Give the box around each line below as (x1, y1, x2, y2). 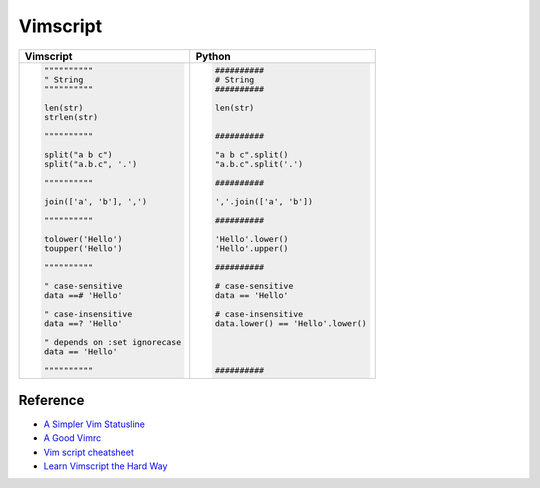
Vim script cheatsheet (43, 446, 134, 458)
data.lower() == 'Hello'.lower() (215, 318, 367, 329)
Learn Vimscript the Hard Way (43, 460, 168, 472)
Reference (18, 391, 85, 409)
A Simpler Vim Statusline (43, 418, 145, 430)
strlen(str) (43, 112, 99, 123)
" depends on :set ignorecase (43, 337, 182, 348)
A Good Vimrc (43, 432, 102, 444)
